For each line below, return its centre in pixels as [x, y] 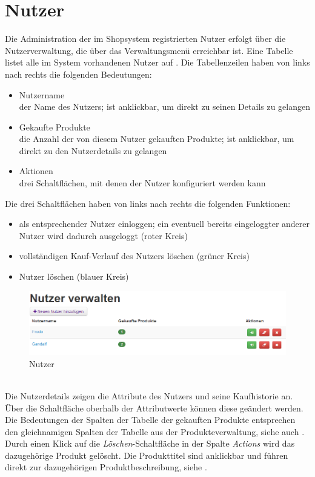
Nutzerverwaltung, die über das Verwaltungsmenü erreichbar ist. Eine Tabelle [149, 50]
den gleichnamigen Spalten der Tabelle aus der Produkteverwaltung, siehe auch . [155, 431]
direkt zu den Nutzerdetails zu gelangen [93, 150]
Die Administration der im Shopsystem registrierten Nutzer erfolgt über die [145, 39]
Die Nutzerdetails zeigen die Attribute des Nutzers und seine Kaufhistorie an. [149, 395]
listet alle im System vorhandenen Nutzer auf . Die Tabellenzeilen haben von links [157, 62]
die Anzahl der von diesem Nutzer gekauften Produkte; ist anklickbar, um [157, 139]
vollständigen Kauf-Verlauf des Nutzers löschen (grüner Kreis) [134, 256]
